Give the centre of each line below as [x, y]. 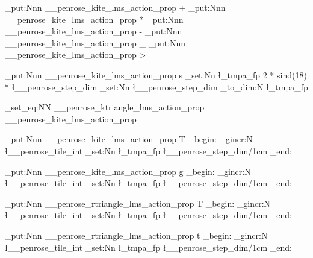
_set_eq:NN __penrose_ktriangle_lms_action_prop [105, 107]
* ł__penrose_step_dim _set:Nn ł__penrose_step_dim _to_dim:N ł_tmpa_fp [156, 87]
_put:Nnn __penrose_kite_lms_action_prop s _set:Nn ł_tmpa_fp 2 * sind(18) [156, 74]
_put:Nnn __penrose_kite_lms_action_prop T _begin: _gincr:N [129, 139]
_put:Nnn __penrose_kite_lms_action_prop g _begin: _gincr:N [128, 171]
